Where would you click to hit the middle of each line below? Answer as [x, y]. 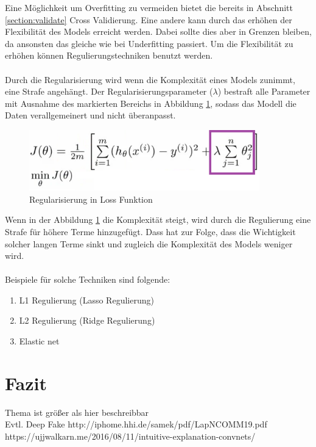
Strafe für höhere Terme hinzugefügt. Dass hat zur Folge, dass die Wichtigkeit [150, 231]
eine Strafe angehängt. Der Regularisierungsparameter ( [109, 91]
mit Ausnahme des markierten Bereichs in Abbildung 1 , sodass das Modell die [151, 103]
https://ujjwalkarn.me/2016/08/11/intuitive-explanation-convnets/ [130, 436]
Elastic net [39, 341]
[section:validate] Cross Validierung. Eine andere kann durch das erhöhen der [149, 19]
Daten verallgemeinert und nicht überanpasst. [90, 115]
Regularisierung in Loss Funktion [91, 199]
